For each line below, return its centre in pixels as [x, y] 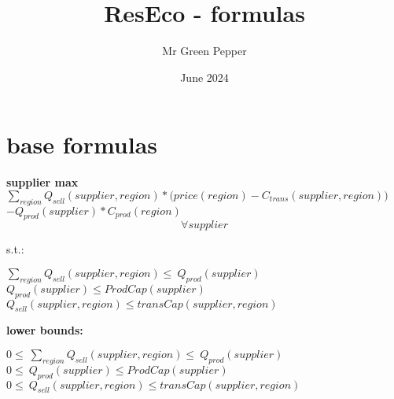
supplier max [42, 182]
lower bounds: [45, 330]
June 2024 [204, 77]
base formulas [82, 144]
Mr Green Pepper [204, 51]
